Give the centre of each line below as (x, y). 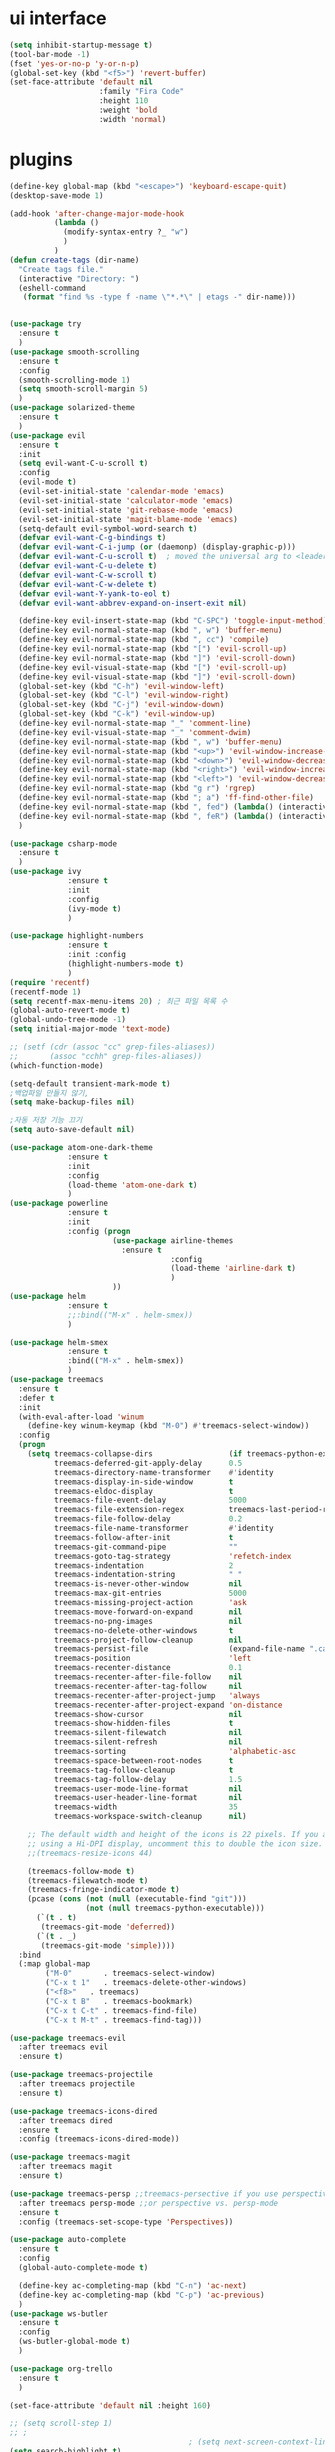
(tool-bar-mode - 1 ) (50, 54)
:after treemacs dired (65, 2120)
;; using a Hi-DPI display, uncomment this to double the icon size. (175, 1843)
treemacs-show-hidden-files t (143, 1723)
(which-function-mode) (56, 1065)
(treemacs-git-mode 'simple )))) (108, 1945)
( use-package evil (47, 435)
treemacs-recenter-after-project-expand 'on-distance (168, 1705)
